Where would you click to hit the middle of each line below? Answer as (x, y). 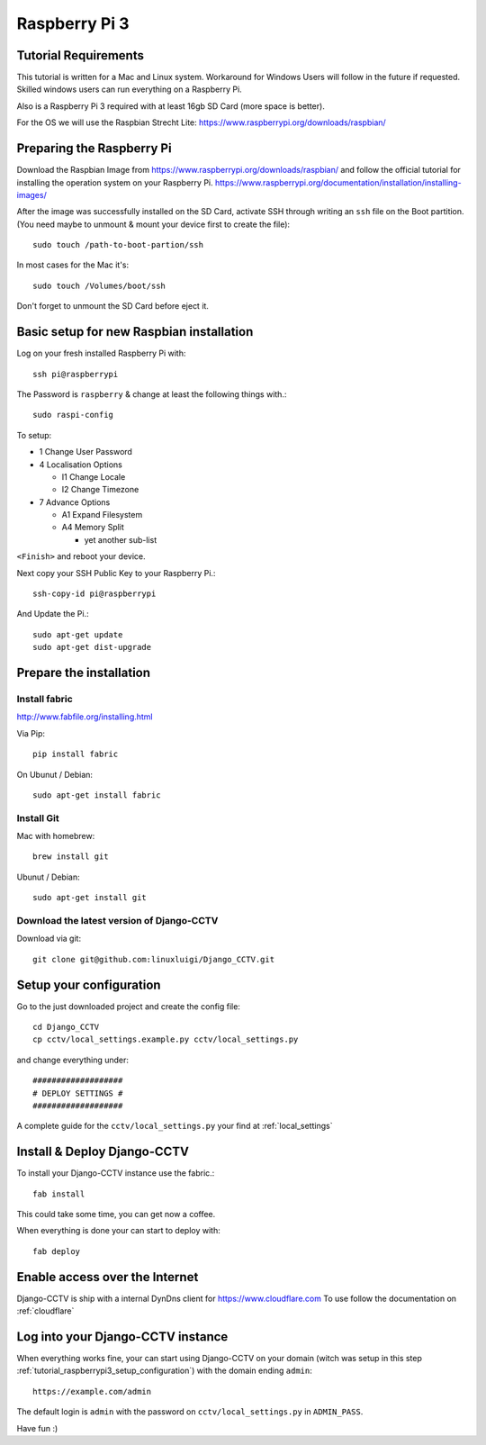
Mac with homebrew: (56, 836)
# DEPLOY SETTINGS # (78, 1093)
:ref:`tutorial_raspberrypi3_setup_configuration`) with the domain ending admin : (164, 1371)
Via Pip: (31, 733)
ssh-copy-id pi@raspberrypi (94, 594)
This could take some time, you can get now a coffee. (116, 1215)
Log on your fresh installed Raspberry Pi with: (101, 353)
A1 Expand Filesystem (102, 515)
